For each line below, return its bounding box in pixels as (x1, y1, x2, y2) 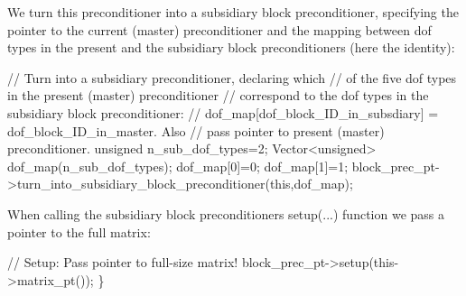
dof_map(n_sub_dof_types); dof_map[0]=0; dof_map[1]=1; (7, 156, 349, 175)
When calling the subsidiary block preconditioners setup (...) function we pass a (7, 204, 445, 223)
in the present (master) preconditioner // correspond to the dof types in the (7, 86, 429, 105)
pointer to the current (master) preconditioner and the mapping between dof (7, 20, 432, 39)
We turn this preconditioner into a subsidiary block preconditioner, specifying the (7, 3, 459, 21)
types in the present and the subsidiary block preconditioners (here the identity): (7, 38, 455, 57)
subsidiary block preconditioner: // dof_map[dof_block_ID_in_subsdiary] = (7, 103, 439, 122)
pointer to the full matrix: (7, 222, 151, 241)
